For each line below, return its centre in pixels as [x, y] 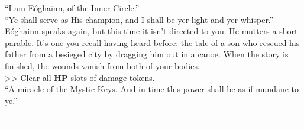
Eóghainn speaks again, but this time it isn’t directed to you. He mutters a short [151, 31]
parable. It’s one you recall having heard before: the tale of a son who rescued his [152, 42]
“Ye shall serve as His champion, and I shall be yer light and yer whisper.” [139, 19]
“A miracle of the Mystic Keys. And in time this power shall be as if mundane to [152, 89]
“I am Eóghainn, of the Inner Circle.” [72, 8]
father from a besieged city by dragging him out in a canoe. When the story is [147, 54]
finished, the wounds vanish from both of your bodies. [102, 65]
